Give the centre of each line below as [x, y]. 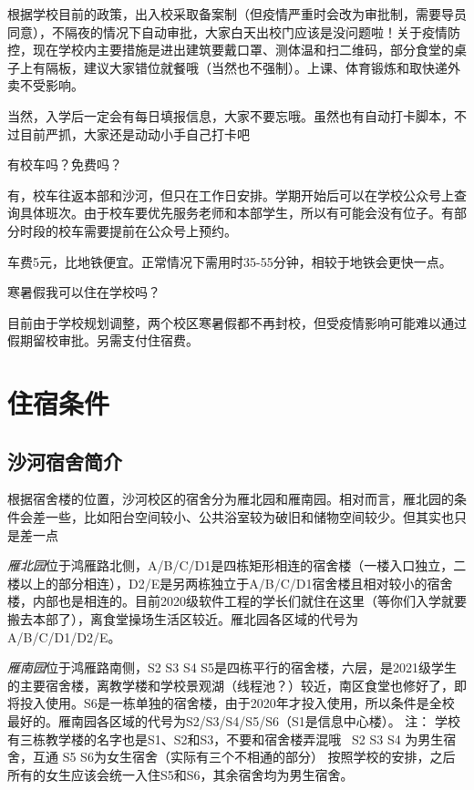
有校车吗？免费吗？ [65, 164]
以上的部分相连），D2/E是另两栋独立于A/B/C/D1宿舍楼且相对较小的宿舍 [236, 583]
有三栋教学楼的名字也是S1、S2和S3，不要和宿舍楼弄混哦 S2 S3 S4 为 [213, 739]
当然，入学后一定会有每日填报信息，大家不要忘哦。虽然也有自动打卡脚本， [231, 115]
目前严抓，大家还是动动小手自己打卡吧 [134, 133]
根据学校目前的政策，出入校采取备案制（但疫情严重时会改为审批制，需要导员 [237, 14]
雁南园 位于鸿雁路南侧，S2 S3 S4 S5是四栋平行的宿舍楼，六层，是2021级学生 [232, 667]
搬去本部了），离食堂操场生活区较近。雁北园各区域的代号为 [183, 619]
